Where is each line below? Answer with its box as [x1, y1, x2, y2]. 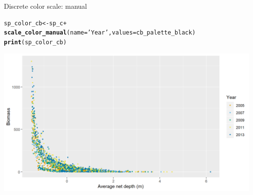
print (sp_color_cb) [4, 38, 67, 46]
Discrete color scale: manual [4, 1, 87, 11]
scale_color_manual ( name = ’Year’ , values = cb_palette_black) [4, 29, 196, 36]
